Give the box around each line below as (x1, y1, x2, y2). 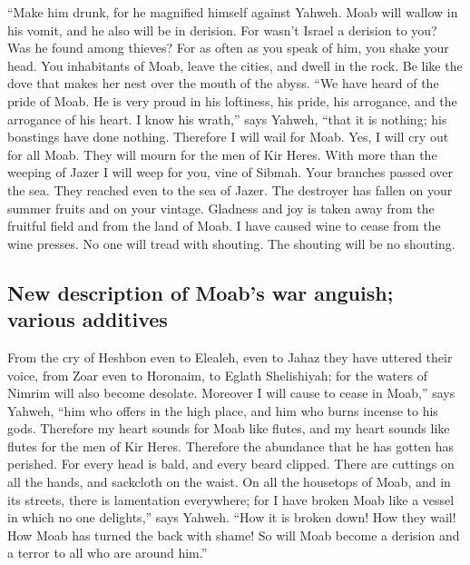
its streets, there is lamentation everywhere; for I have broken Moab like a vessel (7, 490, 455, 509)
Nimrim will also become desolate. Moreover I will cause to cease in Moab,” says (7, 383, 455, 402)
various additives (7, 305, 168, 333)
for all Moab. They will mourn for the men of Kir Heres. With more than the (7, 144, 437, 164)
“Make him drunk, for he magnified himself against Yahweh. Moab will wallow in (7, 3, 458, 21)
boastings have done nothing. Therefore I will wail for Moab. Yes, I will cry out (7, 127, 449, 146)
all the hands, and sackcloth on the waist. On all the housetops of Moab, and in (7, 472, 451, 491)
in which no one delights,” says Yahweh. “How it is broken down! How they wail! (7, 508, 456, 527)
